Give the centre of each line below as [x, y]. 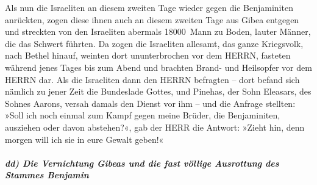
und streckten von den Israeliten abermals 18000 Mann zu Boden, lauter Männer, [158, 31]
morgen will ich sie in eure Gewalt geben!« [84, 139]
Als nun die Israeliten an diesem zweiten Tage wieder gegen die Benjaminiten [149, 7]
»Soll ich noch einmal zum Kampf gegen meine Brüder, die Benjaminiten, [143, 115]
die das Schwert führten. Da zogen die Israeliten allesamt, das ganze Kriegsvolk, [154, 43]
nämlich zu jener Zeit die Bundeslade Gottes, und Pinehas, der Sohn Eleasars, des [158, 91]
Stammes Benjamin [47, 175]
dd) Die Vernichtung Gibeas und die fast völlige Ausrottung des [142, 163]
